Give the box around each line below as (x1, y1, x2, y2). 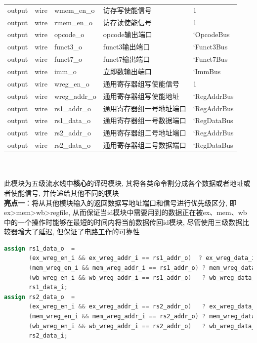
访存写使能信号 (103, 4, 152, 15)
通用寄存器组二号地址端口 (103, 128, 186, 138)
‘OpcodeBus (193, 29, 230, 40)
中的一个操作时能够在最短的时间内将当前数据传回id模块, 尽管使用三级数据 (4, 216, 243, 227)
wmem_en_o (54, 4, 95, 15)
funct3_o (54, 42, 82, 52)
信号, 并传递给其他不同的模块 (24, 187, 119, 198)
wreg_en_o (54, 78, 89, 88)
